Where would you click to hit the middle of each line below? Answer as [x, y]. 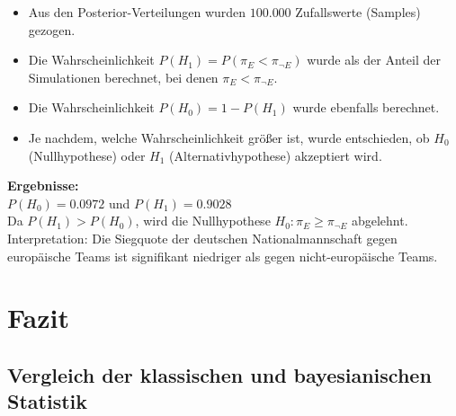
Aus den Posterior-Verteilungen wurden [137, 12]
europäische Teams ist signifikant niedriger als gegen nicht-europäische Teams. [223, 256]
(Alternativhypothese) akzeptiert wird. [276, 155]
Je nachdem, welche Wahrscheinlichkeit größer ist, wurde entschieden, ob [229, 137]
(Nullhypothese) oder [87, 155]
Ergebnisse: [43, 186]
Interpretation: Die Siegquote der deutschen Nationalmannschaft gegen [202, 238]
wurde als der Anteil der [374, 60]
